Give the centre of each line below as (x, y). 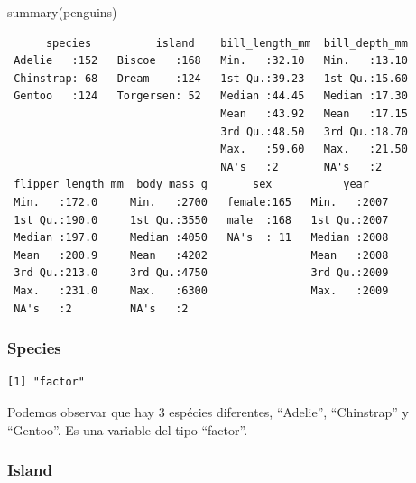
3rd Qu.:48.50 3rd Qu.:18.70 (314, 131)
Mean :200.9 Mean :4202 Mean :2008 (201, 255)
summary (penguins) (62, 12)
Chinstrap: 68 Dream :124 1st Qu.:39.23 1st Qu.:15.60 (211, 78)
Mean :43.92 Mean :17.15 (314, 113)
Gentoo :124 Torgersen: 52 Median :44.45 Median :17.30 (211, 96)
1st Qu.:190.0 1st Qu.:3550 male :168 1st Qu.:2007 (201, 220)
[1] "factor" (46, 382)
